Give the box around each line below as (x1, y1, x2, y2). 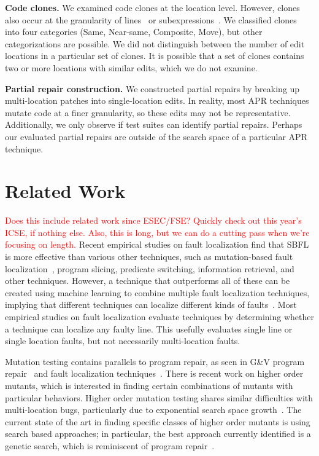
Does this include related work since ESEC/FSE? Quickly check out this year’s (5, 214, 302, 227)
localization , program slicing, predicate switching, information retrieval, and (5, 262, 294, 275)
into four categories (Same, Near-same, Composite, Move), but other (5, 25, 263, 38)
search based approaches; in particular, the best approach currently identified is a (5, 427, 311, 440)
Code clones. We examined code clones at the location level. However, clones (5, 1, 300, 14)
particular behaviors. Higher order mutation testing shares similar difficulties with (5, 391, 313, 404)
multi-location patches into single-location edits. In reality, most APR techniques (5, 94, 309, 107)
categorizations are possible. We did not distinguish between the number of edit (5, 37, 305, 50)
